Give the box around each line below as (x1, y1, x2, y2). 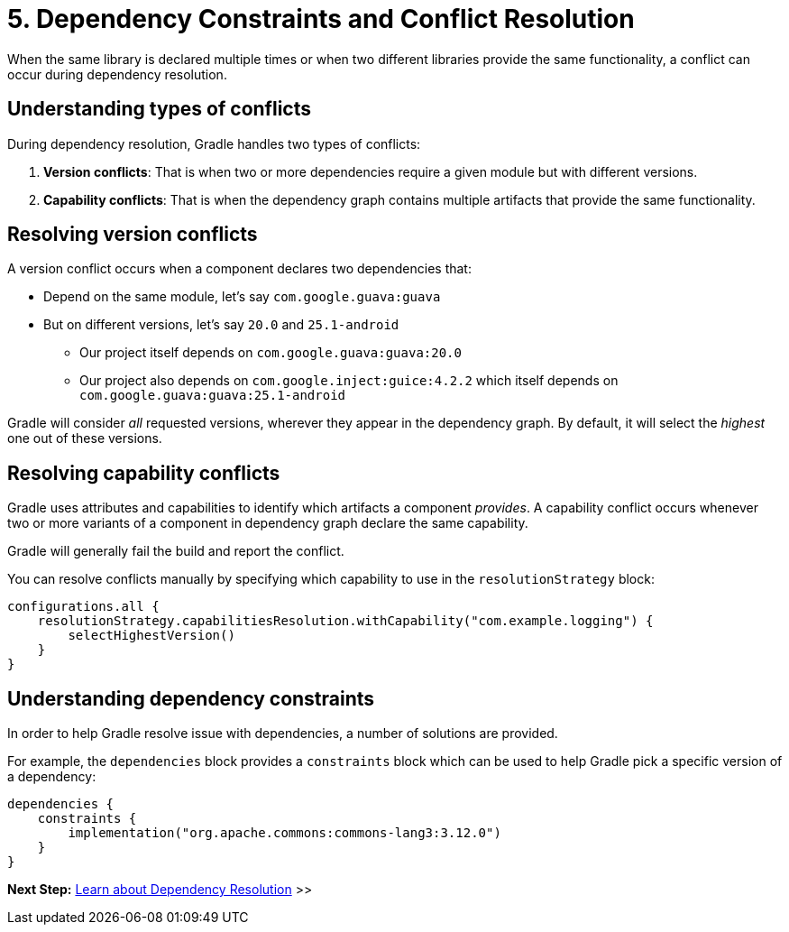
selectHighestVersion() (68, 628, 235, 643)
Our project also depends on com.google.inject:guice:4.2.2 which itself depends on (79, 373, 619, 389)
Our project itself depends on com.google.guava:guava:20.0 (79, 345, 462, 361)
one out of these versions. (7, 430, 162, 447)
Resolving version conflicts (7, 223, 258, 246)
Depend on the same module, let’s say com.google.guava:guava (43, 289, 441, 305)
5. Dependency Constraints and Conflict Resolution (7, 4, 635, 34)
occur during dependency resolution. (7, 66, 227, 82)
